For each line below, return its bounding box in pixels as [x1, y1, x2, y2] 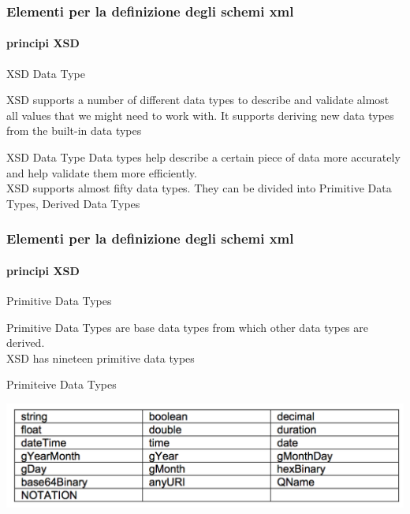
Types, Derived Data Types [6, 195, 140, 211]
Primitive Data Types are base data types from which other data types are [6, 318, 368, 335]
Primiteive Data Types [6, 376, 117, 393]
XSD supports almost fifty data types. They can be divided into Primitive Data [6, 180, 392, 196]
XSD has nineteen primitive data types [6, 349, 195, 366]
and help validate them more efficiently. [6, 164, 197, 181]
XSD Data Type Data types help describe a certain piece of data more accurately [6, 149, 401, 166]
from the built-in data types [6, 122, 142, 139]
